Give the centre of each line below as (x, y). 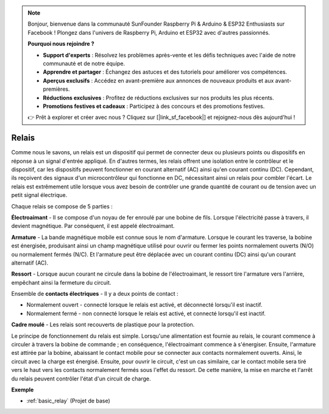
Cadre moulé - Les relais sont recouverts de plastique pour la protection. (103, 325)
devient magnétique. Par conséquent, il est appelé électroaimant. (93, 226)
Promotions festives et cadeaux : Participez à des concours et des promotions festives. (154, 106)
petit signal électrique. (39, 195)
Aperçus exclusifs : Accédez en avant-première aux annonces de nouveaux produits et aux (158, 80)
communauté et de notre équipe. (84, 63)
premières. (56, 89)
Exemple (23, 390)
